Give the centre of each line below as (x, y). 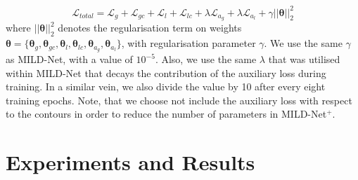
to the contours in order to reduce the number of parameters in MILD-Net (166, 114)
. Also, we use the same (206, 59)
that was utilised (304, 59)
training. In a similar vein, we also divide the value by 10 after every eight (166, 86)
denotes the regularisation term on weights (150, 28)
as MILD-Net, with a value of (69, 59)
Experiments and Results (130, 162)
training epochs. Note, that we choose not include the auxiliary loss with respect (179, 100)
